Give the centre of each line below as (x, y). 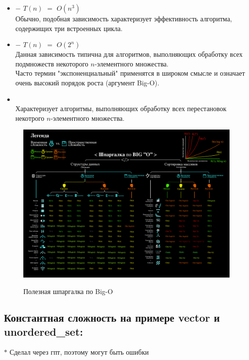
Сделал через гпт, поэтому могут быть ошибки (79, 352)
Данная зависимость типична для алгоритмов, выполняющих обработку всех (129, 54)
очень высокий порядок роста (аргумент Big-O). (87, 82)
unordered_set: (44, 332)
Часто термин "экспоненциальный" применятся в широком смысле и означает (130, 73)
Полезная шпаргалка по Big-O (68, 291)
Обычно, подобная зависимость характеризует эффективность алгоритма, (124, 18)
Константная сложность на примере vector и (112, 317)
